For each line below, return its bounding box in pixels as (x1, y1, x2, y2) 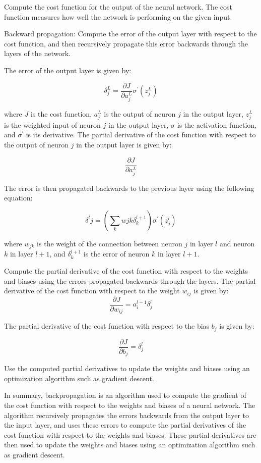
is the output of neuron (104, 108, 176, 119)
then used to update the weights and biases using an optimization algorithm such (4, 439, 255, 450)
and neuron (219, 238, 255, 248)
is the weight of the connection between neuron (37, 238, 182, 248)
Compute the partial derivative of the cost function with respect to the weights (4, 266, 248, 276)
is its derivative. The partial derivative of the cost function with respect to (26, 129, 256, 140)
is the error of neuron (83, 248, 150, 259)
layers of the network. (4, 48, 71, 59)
